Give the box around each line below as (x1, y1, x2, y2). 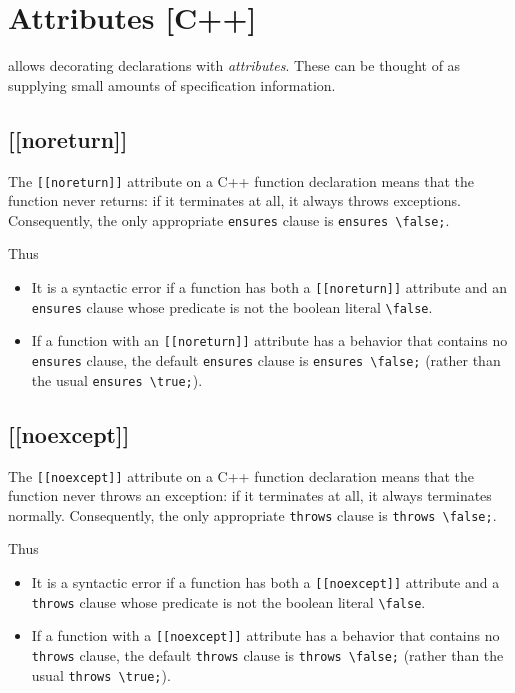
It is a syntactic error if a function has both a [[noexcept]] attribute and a (31, 572, 500, 592)
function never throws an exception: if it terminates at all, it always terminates (8, 485, 492, 506)
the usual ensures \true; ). (31, 369, 203, 390)
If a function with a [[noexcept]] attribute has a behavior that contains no (31, 625, 500, 646)
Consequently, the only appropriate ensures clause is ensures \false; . (8, 209, 450, 230)
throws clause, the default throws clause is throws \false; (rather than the (31, 644, 504, 665)
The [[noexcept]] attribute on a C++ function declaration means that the (8, 465, 475, 486)
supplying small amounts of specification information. (8, 74, 336, 95)
